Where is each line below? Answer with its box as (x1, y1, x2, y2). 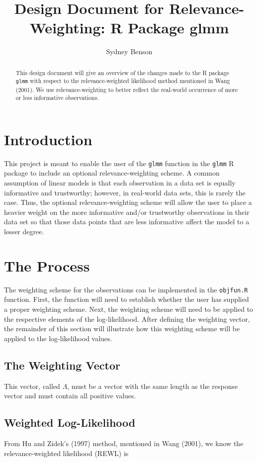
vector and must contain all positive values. (4, 390, 136, 401)
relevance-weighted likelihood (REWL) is (4, 448, 129, 458)
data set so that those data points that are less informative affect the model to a (4, 216, 250, 227)
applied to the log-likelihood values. (4, 333, 112, 343)
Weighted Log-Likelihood (4, 415, 136, 430)
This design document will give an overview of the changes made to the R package (15, 68, 229, 77)
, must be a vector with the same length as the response (67, 380, 238, 391)
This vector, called (4, 380, 60, 391)
